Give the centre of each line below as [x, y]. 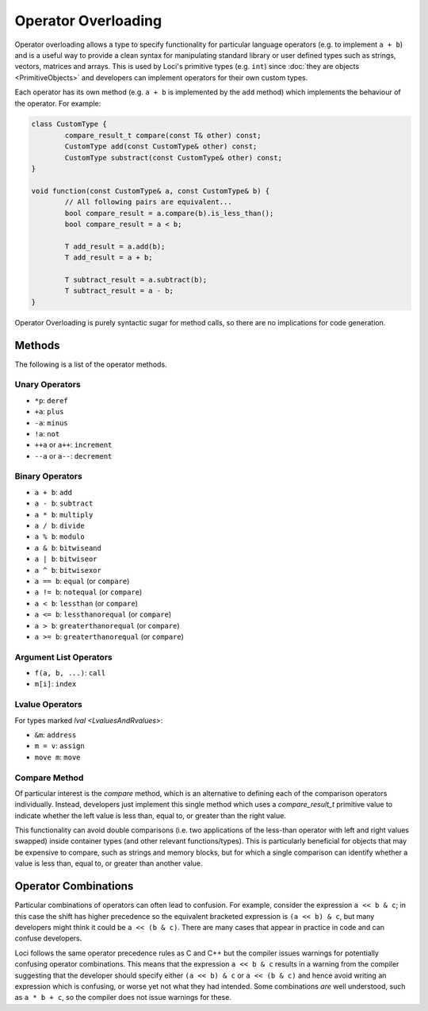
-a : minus [51, 423]
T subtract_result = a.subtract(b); [136, 279]
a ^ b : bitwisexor [68, 570]
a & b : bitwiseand [68, 548]
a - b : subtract [64, 503]
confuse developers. [48, 938]
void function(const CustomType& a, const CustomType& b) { [151, 191]
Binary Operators [48, 476]
